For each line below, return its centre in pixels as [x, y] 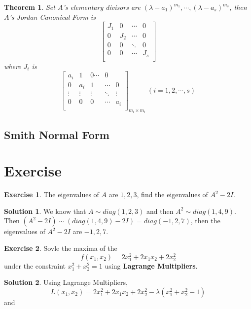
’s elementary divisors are [102, 7]
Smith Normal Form [57, 134]
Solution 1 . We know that [45, 211]
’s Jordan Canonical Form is [52, 17]
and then [160, 211]
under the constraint [35, 265]
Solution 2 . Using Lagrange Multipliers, [66, 282]
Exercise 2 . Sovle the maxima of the [61, 248]
